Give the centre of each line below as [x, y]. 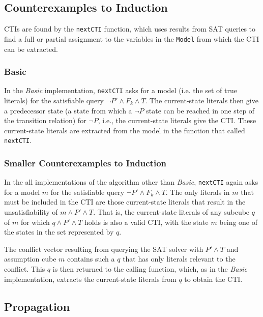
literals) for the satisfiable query [54, 100]
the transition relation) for [45, 120]
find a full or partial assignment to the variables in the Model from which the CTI [132, 38]
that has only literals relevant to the [179, 259]
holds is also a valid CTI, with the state [146, 222]
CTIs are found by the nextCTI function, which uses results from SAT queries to [130, 29]
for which [35, 222]
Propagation [37, 306]
